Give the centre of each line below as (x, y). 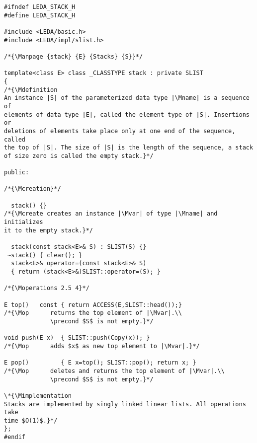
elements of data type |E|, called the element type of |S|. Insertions (127, 114)
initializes (24, 222)
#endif (15, 437)
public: (17, 173)
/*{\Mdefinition (31, 90)
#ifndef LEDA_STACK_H (40, 7)
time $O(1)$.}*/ (31, 420)
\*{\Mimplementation (38, 396)
